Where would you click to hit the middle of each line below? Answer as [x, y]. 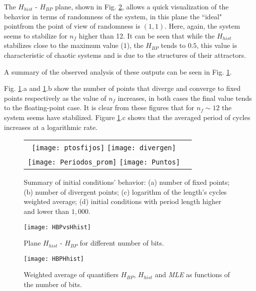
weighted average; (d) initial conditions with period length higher [123, 201]
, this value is [217, 45]
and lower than [46, 211]
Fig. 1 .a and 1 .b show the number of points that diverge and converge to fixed [122, 88]
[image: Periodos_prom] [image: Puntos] [104, 162]
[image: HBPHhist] [54, 259]
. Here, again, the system [202, 26]
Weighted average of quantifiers [71, 274]
